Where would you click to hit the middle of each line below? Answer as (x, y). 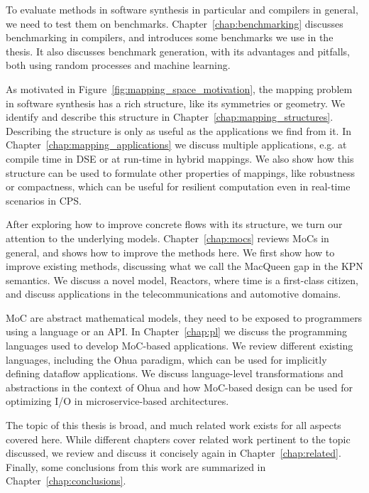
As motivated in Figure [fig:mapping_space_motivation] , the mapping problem (179, 88)
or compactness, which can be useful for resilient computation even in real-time (178, 186)
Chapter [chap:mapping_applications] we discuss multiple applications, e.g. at (176, 145)
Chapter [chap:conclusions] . (66, 481)
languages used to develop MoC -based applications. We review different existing (180, 346)
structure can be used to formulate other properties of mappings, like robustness (180, 172)
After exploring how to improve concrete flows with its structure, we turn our (174, 224)
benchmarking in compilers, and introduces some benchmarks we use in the (170, 37)
